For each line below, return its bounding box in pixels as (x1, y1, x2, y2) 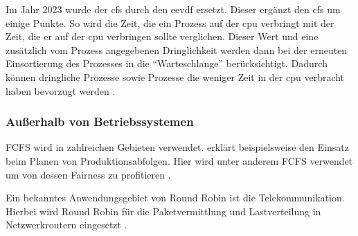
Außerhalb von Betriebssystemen (6, 113, 194, 130)
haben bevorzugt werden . (6, 83, 116, 98)
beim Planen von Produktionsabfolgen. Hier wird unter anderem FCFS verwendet (6, 153, 353, 167)
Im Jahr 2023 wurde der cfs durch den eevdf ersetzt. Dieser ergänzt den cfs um (6, 2, 341, 16)
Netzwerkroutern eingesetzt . (6, 217, 127, 232)
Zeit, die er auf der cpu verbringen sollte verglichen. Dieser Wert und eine (6, 29, 319, 44)
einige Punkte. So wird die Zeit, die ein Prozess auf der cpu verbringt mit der (6, 15, 334, 30)
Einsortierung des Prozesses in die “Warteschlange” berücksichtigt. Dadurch (6, 56, 328, 71)
